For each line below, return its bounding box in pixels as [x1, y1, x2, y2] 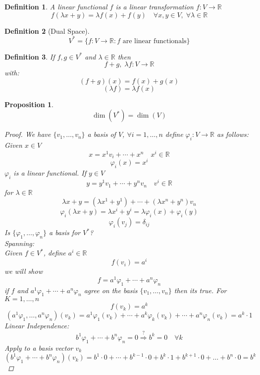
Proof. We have [4, 129, 51, 139]
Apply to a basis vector [4, 342, 73, 353]
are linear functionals [122, 37, 187, 45]
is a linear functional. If [13, 168, 86, 178]
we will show [4, 266, 43, 276]
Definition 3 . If [4, 51, 55, 62]
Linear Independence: [4, 320, 69, 331]
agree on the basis [84, 285, 138, 295]
